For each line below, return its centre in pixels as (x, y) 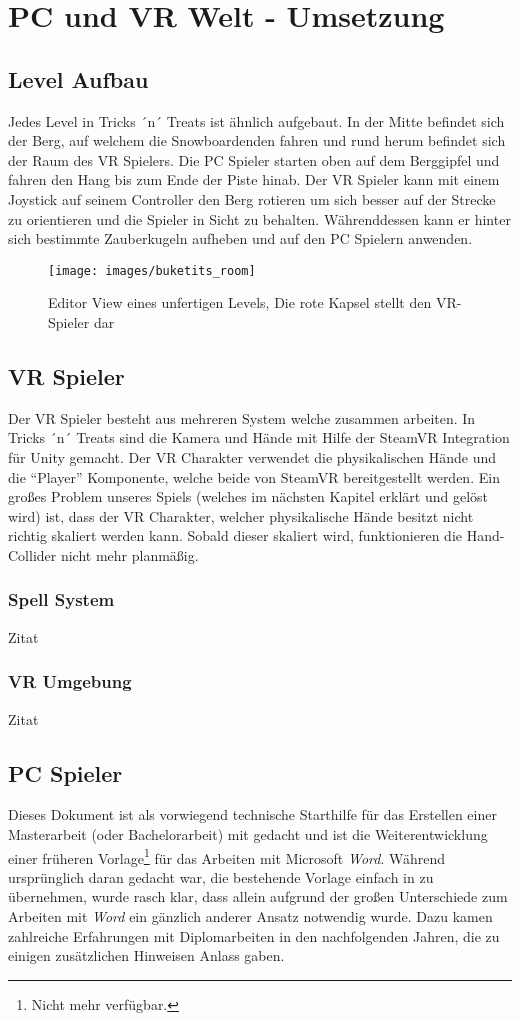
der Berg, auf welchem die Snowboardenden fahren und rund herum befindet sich (257, 140)
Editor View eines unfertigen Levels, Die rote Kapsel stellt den (240, 302)
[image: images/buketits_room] (152, 270)
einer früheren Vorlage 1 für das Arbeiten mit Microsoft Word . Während (227, 856)
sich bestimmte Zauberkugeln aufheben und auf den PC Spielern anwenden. (240, 238)
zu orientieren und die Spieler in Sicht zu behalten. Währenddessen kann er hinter (259, 218)
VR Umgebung (70, 681)
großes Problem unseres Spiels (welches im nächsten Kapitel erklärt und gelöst (248, 496)
